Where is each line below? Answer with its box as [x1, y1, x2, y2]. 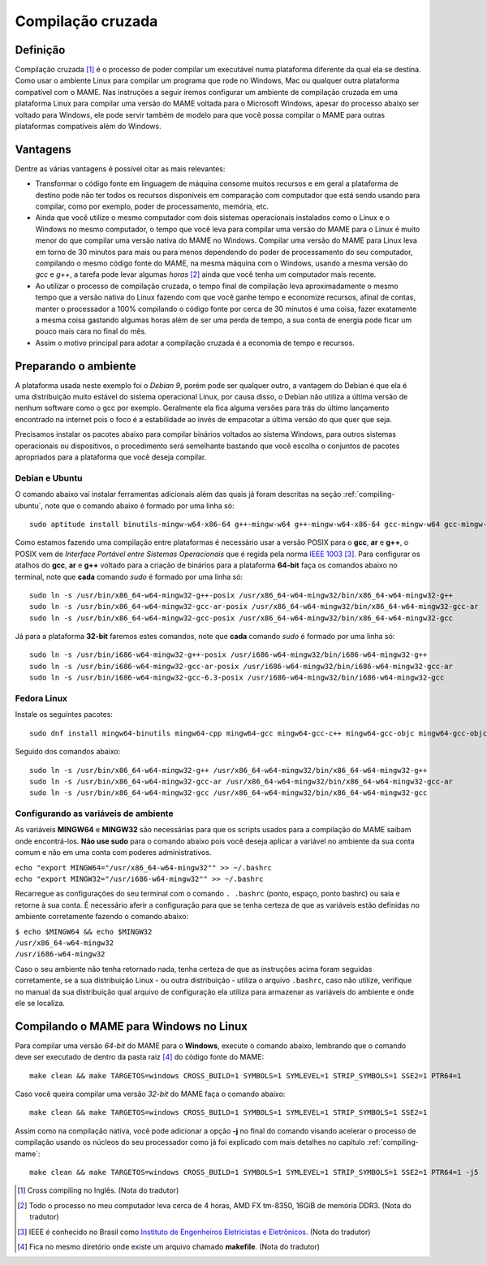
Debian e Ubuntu [15, 472, 83, 483]
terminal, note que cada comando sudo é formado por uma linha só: [15, 572, 243, 581]
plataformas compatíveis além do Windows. [15, 122, 162, 132]
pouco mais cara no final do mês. [35, 326, 147, 336]
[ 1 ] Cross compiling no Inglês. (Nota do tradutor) [17, 1185, 179, 1195]
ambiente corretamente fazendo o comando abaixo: [15, 912, 189, 922]
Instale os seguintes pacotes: [15, 710, 114, 719]
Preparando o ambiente [15, 359, 137, 373]
